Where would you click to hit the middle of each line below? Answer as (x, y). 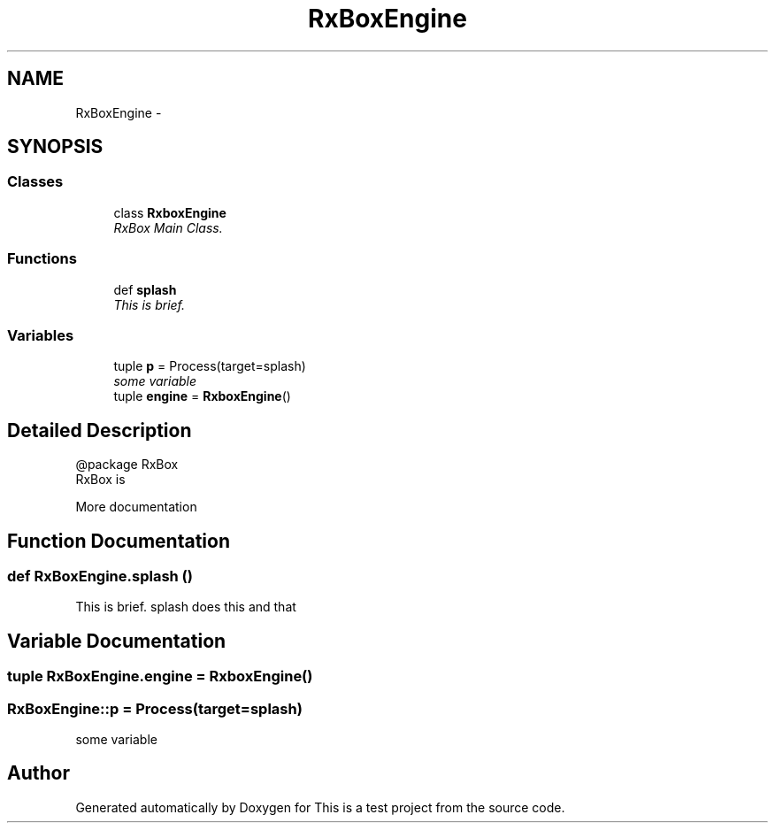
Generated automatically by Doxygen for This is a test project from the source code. (320, 807)
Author (38, 773)
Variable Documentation (117, 641)
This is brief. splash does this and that (186, 607)
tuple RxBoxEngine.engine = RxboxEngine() (160, 676)
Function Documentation (119, 541)
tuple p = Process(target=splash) (210, 366)
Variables (41, 335)
